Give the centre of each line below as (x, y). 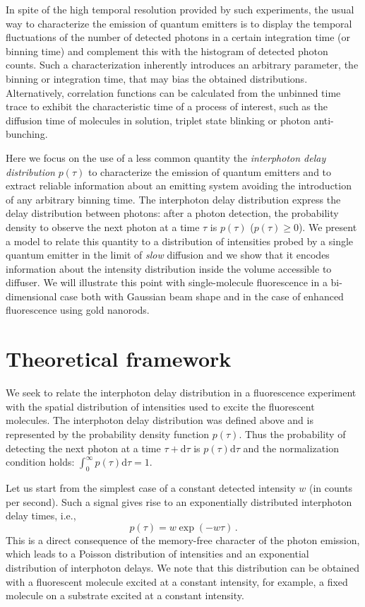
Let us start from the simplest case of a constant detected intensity (151, 487)
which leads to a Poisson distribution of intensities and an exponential (157, 554)
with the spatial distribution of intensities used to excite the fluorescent (160, 406)
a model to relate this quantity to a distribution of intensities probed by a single (180, 241)
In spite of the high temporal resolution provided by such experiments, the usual (180, 9)
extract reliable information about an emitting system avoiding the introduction (179, 185)
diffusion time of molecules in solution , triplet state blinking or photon (158, 120)
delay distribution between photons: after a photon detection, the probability (172, 213)
